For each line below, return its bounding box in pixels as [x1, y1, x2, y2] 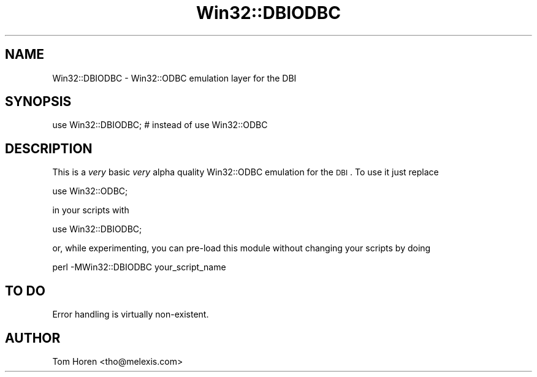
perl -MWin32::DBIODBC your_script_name [52, 262, 226, 273]
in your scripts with [52, 205, 129, 216]
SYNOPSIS [5, 94, 72, 110]
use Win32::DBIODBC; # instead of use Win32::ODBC [52, 120, 268, 131]
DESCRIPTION [5, 140, 93, 156]
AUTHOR [5, 330, 61, 346]
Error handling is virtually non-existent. [52, 309, 209, 320]
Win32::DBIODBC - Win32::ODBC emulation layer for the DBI [52, 72, 297, 83]
